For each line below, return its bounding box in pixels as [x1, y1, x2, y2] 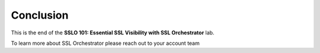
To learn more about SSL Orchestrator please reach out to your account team [11, 40, 200, 47]
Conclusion [11, 9, 69, 22]
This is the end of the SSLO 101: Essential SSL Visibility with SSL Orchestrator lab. [11, 29, 215, 36]
